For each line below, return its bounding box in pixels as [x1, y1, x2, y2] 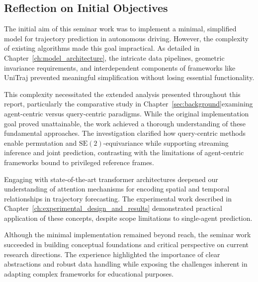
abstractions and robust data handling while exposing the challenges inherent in [4, 259, 248, 269]
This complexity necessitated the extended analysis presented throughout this [4, 89, 241, 99]
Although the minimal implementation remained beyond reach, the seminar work [4, 229, 251, 240]
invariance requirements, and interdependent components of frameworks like [4, 62, 236, 73]
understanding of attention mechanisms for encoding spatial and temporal [4, 184, 230, 194]
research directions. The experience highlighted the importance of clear [4, 249, 220, 259]
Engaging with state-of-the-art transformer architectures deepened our [4, 174, 218, 184]
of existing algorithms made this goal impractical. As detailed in [4, 43, 200, 53]
